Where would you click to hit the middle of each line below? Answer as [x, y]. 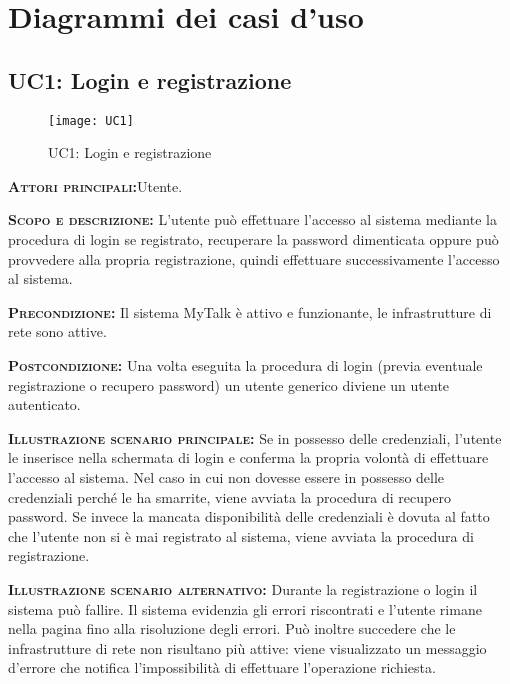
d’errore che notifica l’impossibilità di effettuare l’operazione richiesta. [222, 667]
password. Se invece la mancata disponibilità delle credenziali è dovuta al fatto [249, 516]
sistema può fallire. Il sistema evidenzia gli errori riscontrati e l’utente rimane [245, 608]
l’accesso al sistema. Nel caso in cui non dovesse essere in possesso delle [226, 476]
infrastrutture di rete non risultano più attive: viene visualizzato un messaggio [247, 647]
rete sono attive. [57, 331]
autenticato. [44, 404]
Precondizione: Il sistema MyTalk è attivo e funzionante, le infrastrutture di [250, 311]
